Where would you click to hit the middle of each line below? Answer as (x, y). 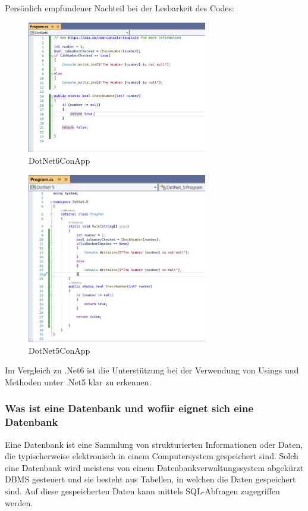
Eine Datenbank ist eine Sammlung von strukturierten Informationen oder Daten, (154, 444)
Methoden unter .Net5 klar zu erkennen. (78, 381)
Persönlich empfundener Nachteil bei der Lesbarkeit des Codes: (120, 8)
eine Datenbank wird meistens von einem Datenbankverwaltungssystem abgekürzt (154, 467)
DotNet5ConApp (59, 350)
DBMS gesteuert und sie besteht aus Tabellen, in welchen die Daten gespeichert (150, 479)
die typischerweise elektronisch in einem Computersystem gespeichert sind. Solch (152, 456)
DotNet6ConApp (59, 160)
